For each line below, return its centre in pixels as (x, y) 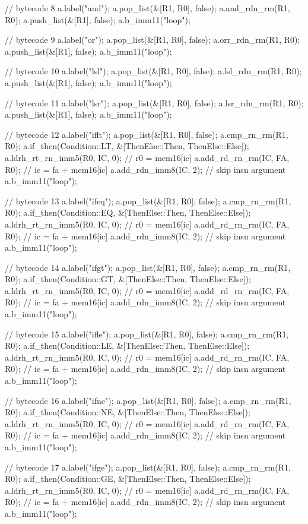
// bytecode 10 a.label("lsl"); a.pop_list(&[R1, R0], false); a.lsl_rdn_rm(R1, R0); (153, 71)
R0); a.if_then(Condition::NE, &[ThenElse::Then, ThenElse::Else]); (128, 412)
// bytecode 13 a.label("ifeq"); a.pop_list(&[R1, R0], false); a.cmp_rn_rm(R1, (148, 201)
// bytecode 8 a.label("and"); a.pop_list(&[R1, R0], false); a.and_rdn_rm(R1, (147, 8)
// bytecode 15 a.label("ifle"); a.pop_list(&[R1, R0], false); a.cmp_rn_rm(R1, (147, 334)
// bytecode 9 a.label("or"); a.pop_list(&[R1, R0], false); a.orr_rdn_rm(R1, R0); (153, 40)
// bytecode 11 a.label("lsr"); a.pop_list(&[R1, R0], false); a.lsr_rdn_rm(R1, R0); (154, 102)
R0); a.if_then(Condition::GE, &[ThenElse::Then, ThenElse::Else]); (128, 479)
